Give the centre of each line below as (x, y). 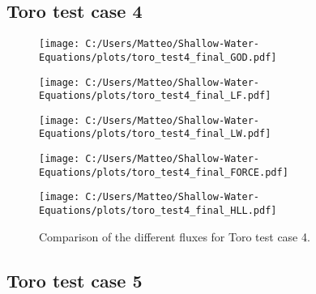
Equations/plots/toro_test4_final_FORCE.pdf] (164, 172)
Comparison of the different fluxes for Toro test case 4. (175, 236)
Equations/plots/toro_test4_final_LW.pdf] (155, 134)
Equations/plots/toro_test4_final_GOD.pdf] (158, 57)
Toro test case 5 (75, 280)
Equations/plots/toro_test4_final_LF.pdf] (155, 96)
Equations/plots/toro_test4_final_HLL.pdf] (158, 211)
